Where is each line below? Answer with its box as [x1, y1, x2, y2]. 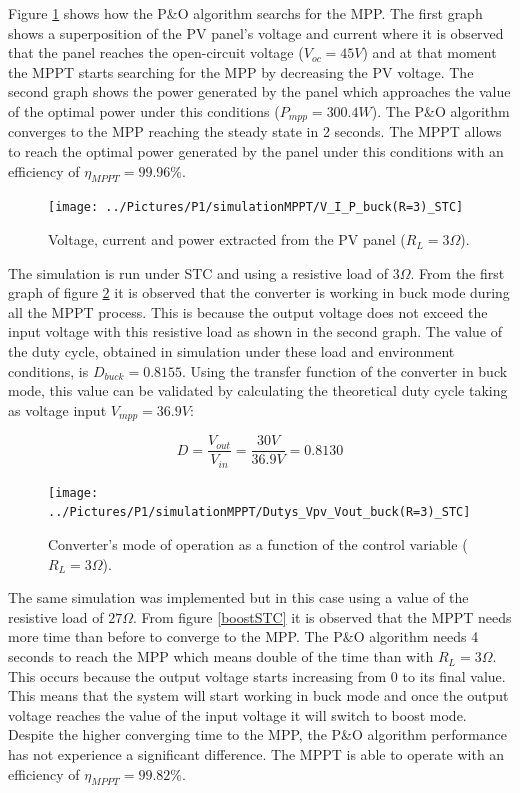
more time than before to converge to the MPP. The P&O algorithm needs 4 [8, 626, 479, 647]
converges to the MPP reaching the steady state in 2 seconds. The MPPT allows [8, 121, 502, 142]
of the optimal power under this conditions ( [8, 100, 280, 121]
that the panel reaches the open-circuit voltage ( [8, 42, 304, 63]
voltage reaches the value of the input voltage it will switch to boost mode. [8, 704, 467, 725]
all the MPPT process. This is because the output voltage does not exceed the [8, 301, 488, 322]
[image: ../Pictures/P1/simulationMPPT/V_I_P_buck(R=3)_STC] [48, 200, 464, 215]
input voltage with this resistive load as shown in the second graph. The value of [8, 321, 503, 342]
